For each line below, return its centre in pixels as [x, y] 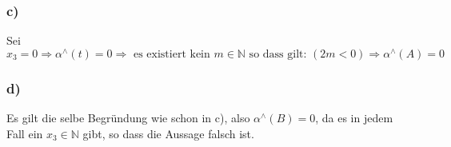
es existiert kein [172, 54]
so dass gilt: [278, 54]
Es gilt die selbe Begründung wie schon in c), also [128, 118]
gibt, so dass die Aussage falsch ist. [168, 133]
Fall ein [25, 133]
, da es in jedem [354, 118]
